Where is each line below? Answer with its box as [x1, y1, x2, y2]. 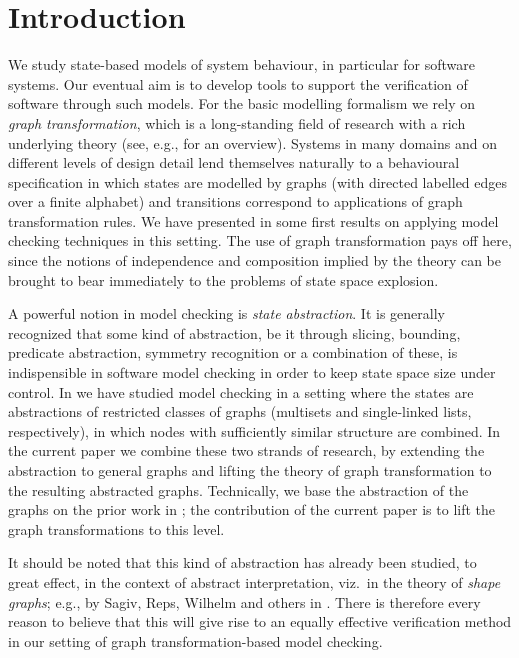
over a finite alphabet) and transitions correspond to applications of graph [8, 191, 463, 212]
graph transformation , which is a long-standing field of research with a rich [8, 112, 466, 133]
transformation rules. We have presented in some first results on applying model [8, 210, 499, 231]
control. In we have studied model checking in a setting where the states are [8, 381, 474, 402]
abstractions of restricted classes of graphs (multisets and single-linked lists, [8, 401, 472, 422]
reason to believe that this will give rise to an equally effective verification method [8, 611, 512, 632]
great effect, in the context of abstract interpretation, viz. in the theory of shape [8, 571, 501, 592]
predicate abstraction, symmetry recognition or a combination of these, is [8, 342, 458, 363]
